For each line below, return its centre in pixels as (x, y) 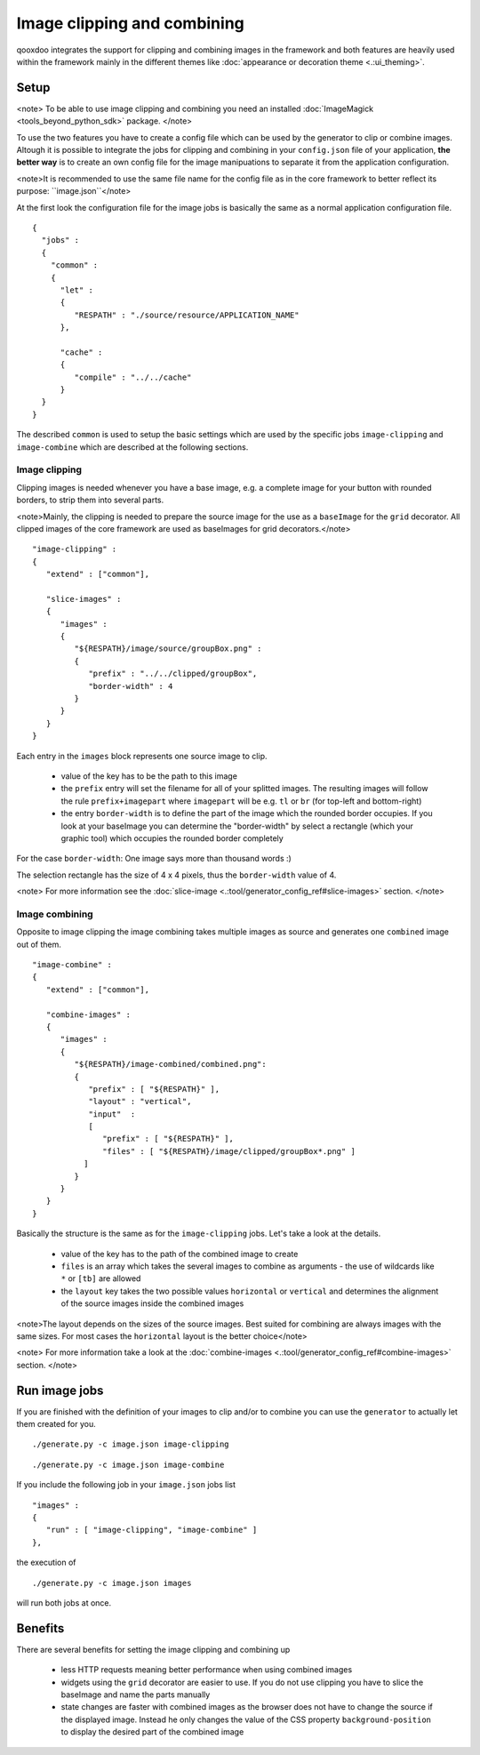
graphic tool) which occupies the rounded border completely (172, 838)
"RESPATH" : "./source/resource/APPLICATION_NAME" (187, 315)
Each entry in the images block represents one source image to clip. (142, 756)
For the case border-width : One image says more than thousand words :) (154, 859)
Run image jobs (60, 1390)
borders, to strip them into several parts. (90, 500)
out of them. (39, 944)
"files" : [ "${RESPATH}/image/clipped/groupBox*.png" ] (229, 1151)
